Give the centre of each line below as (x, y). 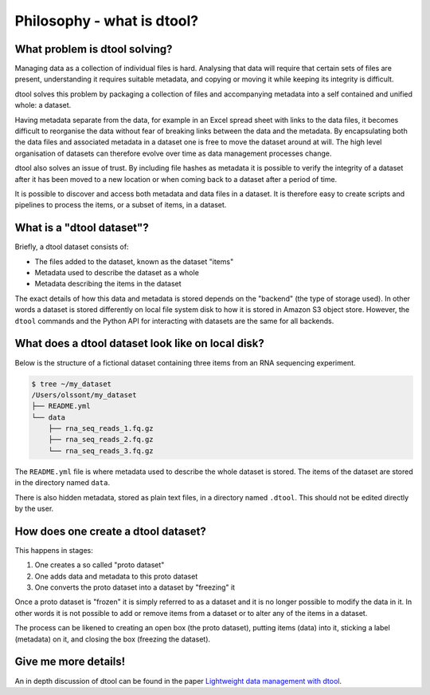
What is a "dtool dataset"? (82, 228)
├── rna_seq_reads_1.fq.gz (101, 428)
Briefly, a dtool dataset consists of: (72, 247)
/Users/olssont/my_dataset (84, 395)
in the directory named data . (63, 483)
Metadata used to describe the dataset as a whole (117, 273)
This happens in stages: (54, 550)
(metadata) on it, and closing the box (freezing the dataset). (113, 639)
